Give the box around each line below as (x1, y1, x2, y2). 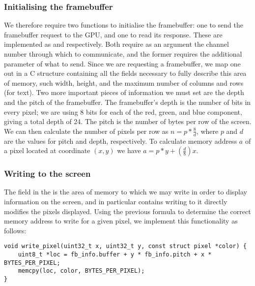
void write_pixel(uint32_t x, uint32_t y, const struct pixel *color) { (4, 243, 247, 250)
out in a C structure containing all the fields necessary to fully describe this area (4, 68, 247, 78)
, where (196, 126, 219, 136)
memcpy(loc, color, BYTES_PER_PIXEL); (18, 267, 145, 275)
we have (117, 145, 141, 156)
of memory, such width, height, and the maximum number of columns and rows (4, 77, 244, 88)
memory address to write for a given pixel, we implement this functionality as (4, 216, 238, 226)
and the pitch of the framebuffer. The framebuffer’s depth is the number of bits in (4, 96, 251, 107)
